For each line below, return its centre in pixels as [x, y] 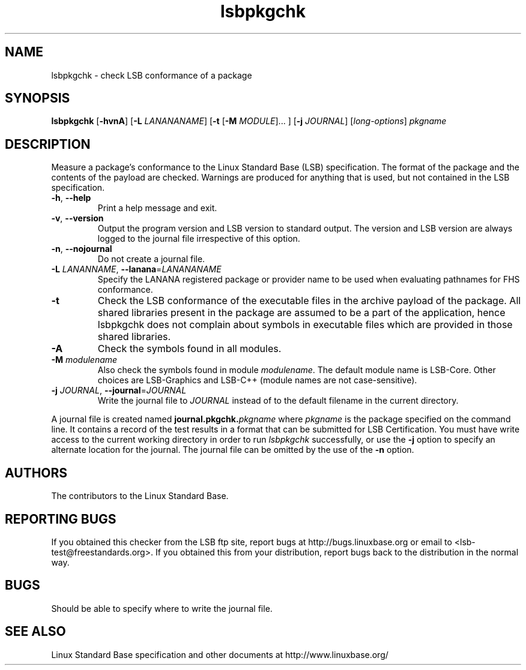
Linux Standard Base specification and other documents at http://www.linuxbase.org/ [220, 654]
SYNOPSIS [38, 98]
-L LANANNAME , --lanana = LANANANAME [136, 269]
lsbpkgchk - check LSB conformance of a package [152, 75]
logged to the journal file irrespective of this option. [199, 239]
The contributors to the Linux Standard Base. [140, 496]
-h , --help [71, 198]
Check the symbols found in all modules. [189, 349]
